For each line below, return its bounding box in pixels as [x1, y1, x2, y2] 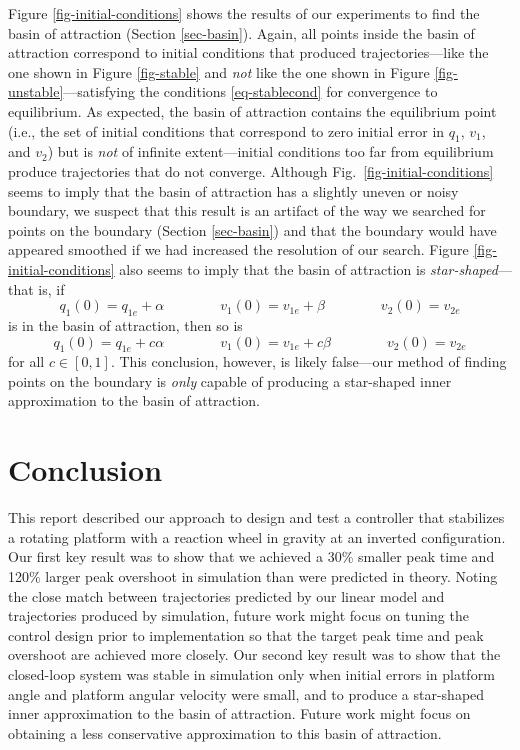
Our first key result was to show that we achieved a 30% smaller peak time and [8, 546, 495, 567]
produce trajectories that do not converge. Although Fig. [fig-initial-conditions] [8, 160, 494, 181]
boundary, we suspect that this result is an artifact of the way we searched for [8, 200, 486, 221]
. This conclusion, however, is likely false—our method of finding [110, 351, 507, 372]
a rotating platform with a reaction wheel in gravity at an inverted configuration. [8, 526, 506, 547]
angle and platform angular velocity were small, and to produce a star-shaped [8, 683, 485, 704]
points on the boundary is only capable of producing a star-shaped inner [8, 370, 452, 391]
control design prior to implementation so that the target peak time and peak [8, 624, 484, 645]
